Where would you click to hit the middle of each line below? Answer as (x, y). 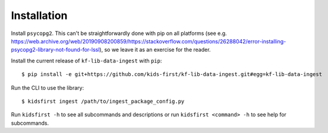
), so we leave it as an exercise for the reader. (155, 50)
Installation (39, 15)
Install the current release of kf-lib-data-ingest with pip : (86, 61)
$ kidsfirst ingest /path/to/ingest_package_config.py (103, 101)
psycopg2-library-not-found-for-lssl (55, 50)
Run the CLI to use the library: (48, 88)
